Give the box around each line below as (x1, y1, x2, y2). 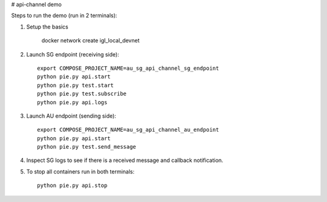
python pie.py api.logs (37, 99, 108, 106)
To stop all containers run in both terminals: (26, 167, 135, 175)
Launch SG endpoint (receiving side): (26, 50, 119, 58)
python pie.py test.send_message (37, 143, 136, 150)
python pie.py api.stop (37, 182, 108, 189)
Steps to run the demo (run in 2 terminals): (11, 12, 117, 19)
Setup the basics (26, 23, 69, 30)
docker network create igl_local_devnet (41, 37, 140, 44)
